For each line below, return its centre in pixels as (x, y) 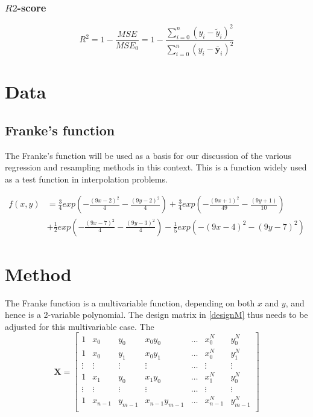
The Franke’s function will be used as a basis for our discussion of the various (148, 155)
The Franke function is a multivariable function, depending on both (130, 302)
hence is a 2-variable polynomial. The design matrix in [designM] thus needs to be (156, 315)
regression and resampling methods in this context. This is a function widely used (156, 167)
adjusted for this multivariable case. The (80, 326)
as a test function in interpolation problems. (86, 179)
